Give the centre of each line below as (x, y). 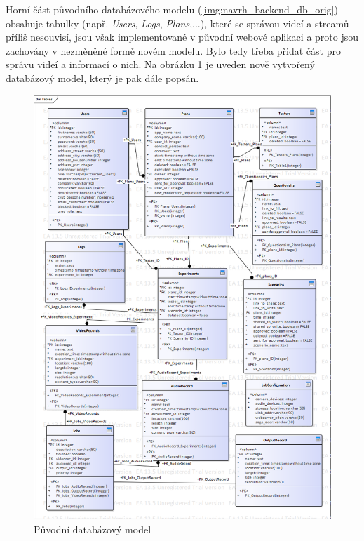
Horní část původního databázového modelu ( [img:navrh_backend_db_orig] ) (172, 9)
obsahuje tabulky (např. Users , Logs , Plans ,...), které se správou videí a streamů (177, 23)
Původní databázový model (93, 529)
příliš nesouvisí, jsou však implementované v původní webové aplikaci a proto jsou (182, 37)
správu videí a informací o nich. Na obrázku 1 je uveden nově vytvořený (160, 64)
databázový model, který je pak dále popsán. (102, 78)
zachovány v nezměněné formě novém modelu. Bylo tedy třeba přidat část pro (173, 50)
